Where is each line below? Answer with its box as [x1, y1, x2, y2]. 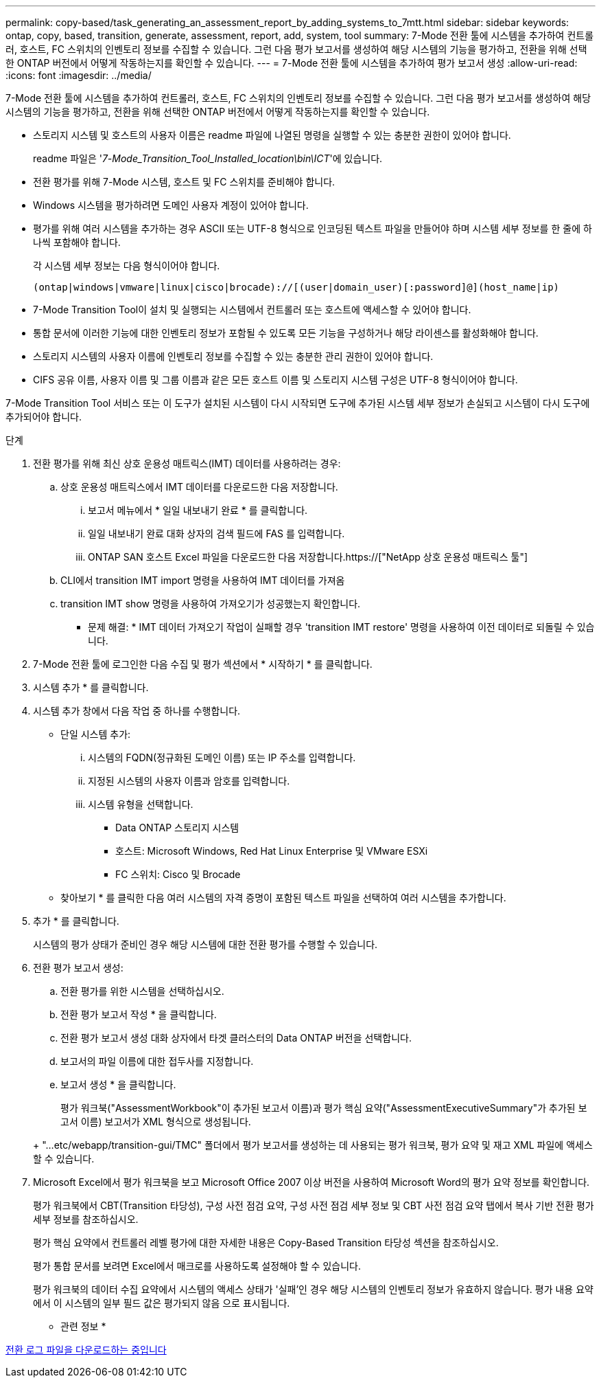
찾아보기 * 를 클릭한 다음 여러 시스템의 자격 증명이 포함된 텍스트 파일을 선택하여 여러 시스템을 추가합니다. [60, 892, 506, 903]
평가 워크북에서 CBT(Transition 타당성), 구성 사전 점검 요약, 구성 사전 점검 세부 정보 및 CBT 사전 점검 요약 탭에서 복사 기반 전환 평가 [33, 1200, 594, 1211]
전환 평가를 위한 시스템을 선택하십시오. [60, 985, 224, 997]
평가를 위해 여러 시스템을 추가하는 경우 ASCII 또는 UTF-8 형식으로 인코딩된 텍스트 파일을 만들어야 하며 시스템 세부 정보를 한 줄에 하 [33, 223, 592, 234]
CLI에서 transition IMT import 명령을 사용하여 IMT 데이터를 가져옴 [60, 574, 345, 586]
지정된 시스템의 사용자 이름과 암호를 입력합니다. [88, 775, 290, 787]
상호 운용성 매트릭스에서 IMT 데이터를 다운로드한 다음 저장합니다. [60, 481, 338, 493]
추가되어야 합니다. [5, 411, 82, 423]
